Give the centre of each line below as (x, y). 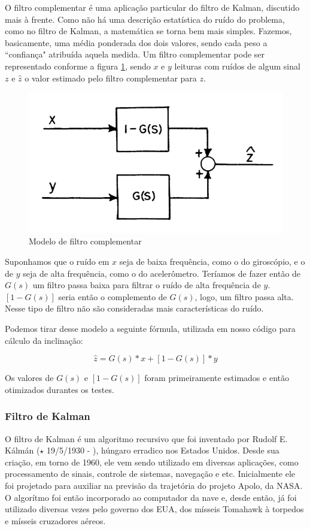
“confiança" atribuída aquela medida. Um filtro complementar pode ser (135, 54)
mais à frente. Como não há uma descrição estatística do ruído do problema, (145, 19)
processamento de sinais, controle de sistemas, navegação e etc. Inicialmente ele (150, 474)
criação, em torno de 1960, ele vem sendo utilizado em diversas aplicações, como (152, 462)
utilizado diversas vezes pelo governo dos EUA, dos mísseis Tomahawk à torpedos (154, 509)
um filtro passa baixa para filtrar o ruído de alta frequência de (147, 285)
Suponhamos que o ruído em (57, 261)
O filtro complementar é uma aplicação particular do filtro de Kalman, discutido (152, 7)
